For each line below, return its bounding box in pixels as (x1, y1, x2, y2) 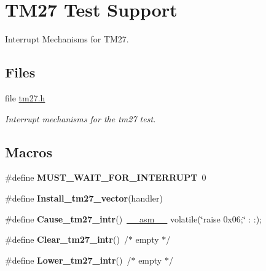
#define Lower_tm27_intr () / (5, 253, 131, 266)
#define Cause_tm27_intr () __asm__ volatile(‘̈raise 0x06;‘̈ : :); (5, 212, 262, 225)
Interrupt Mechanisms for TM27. (5, 33, 129, 45)
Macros (5, 142, 52, 161)
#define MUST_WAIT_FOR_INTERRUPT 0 (5, 171, 206, 184)
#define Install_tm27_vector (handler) (5, 191, 163, 204)
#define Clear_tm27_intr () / (5, 233, 128, 246)
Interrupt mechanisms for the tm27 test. (5, 112, 156, 125)
